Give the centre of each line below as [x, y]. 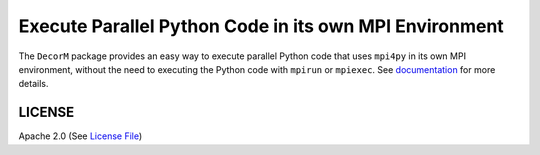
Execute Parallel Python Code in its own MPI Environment [261, 26]
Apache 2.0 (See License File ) [80, 136]
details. [33, 84]
